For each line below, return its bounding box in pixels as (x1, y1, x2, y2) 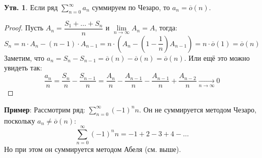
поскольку (4, 115, 35, 126)
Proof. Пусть (4, 22, 44, 33)
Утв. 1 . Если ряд (4, 2, 58, 12)
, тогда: (155, 22, 178, 33)
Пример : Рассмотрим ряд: (4, 104, 85, 114)
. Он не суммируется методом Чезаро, (139, 104, 256, 114)
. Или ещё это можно (184, 52, 250, 63)
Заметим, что (4, 52, 45, 63)
